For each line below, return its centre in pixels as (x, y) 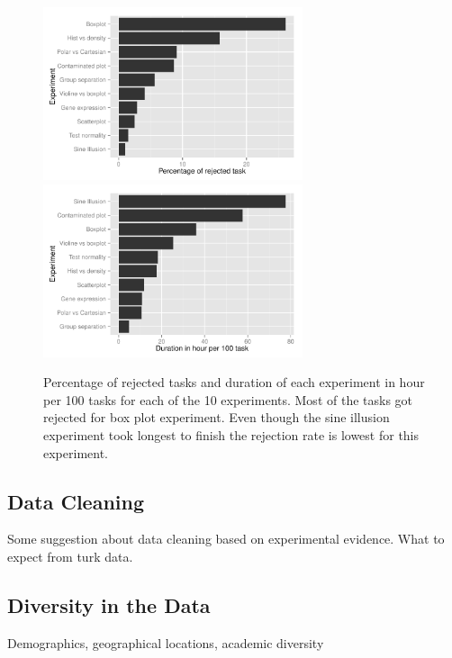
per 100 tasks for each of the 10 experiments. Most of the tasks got (228, 399)
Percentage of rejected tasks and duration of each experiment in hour (234, 382)
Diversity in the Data (109, 604)
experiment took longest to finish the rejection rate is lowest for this (231, 434)
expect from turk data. (70, 556)
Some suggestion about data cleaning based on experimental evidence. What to (226, 539)
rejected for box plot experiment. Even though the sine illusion (217, 417)
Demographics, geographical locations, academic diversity (166, 642)
